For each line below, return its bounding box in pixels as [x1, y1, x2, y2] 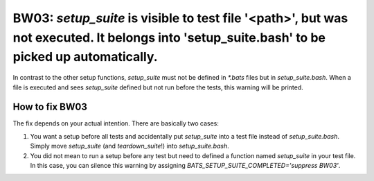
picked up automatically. [12, 49, 159, 65]
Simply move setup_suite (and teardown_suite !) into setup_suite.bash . [30, 142, 230, 150]
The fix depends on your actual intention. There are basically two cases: [12, 119, 220, 128]
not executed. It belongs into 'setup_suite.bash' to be [12, 30, 326, 45]
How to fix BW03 [12, 101, 88, 113]
